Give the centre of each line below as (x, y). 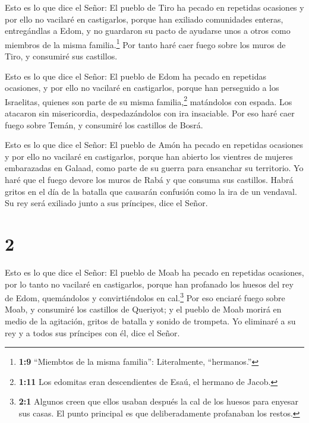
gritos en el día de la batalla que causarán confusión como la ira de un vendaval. (151, 191)
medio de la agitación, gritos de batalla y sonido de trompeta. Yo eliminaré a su (150, 321)
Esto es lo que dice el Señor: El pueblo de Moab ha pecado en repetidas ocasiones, (154, 272)
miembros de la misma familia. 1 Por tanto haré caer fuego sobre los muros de (145, 43)
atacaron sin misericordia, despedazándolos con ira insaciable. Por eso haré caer (150, 113)
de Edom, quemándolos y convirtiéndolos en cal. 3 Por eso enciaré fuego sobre (145, 297)
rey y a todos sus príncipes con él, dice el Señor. (92, 332)
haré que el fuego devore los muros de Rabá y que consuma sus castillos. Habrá (149, 180)
